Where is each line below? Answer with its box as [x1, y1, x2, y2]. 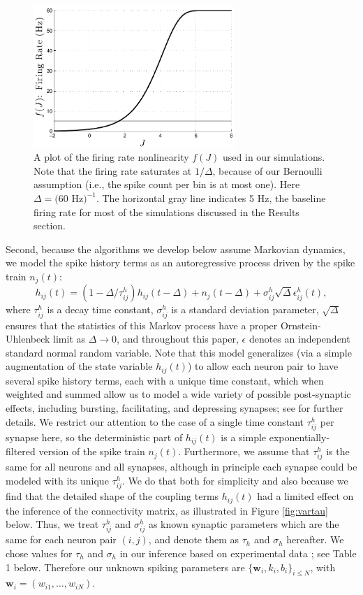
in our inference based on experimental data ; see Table [119, 545, 357, 560]
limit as [53, 331, 86, 346]
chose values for [6, 545, 73, 560]
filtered [6, 444, 36, 459]
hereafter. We [286, 532, 344, 547]
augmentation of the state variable [6, 359, 153, 373]
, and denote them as [148, 532, 239, 547]
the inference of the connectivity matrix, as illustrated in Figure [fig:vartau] [6, 503, 328, 517]
